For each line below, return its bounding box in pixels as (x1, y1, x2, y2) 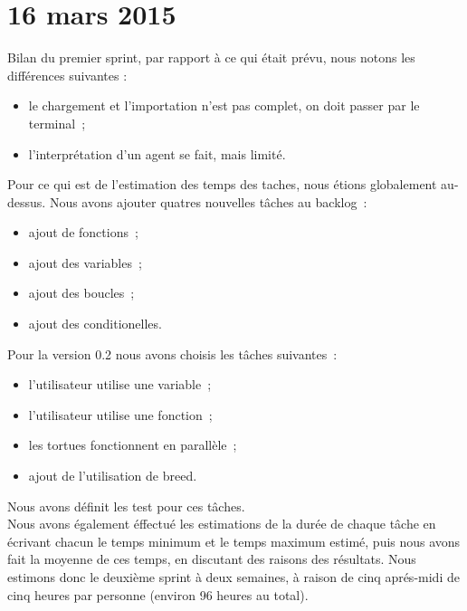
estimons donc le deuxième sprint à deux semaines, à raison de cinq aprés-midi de (7, 568, 460, 586)
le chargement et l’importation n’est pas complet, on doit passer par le (28, 96, 420, 115)
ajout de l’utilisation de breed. (28, 466, 197, 485)
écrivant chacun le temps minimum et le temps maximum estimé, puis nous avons (7, 531, 461, 550)
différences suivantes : (7, 65, 128, 84)
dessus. (7, 192, 46, 211)
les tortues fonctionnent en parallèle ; (28, 435, 237, 454)
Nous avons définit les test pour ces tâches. (7, 496, 245, 515)
